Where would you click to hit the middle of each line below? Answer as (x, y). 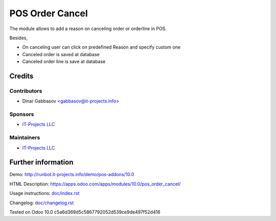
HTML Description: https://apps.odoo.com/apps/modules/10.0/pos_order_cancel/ (95, 184)
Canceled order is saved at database (61, 54)
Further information (41, 163)
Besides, (19, 38)
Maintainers (25, 138)
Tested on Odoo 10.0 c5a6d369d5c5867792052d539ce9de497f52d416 (85, 212)
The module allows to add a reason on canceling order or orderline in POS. (88, 29)
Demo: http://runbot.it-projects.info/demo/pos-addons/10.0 (72, 175)
